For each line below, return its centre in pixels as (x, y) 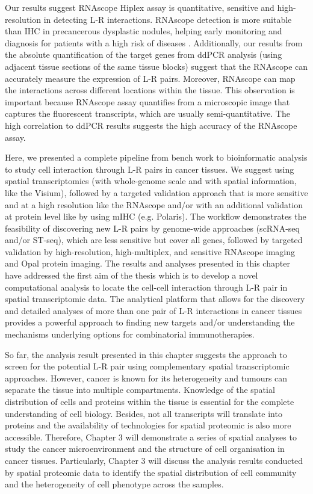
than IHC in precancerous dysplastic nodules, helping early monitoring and (144, 31)
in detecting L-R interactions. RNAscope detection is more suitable (168, 19)
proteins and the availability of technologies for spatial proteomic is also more (148, 425)
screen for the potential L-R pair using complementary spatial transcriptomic (147, 366)
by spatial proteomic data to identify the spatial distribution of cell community (151, 472)
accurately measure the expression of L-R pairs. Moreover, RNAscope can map (150, 78)
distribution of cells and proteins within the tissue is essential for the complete (150, 401)
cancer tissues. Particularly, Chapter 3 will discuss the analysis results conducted (154, 460)
